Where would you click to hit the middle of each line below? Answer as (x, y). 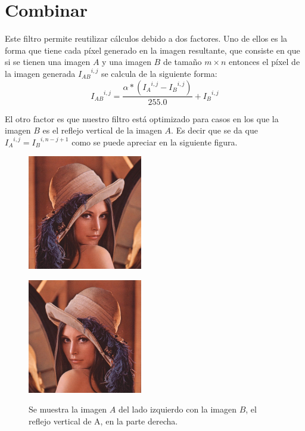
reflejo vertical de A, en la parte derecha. (103, 421)
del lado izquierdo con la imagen (177, 409)
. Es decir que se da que (214, 130)
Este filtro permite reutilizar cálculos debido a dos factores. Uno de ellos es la (146, 38)
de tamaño (182, 62)
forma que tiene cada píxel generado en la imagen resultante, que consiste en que (152, 50)
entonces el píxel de (264, 62)
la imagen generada (40, 73)
